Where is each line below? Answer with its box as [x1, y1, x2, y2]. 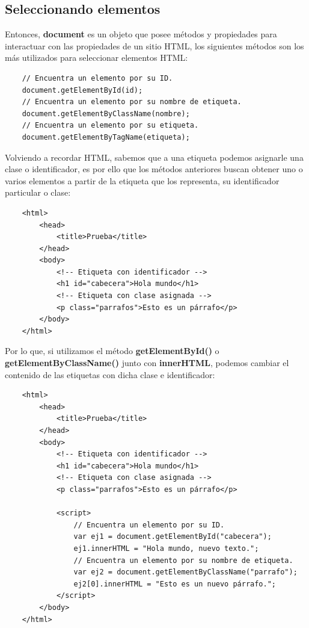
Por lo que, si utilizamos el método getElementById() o [5, 344, 219, 357]
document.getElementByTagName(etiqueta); [22, 132, 190, 141]
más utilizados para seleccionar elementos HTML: [5, 51, 188, 64]
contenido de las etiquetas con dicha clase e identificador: [5, 368, 215, 381]
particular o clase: [5, 186, 71, 199]
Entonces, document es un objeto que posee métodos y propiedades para [5, 28, 277, 40]
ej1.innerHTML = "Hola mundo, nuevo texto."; [73, 544, 259, 553]
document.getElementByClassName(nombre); [22, 109, 190, 118]
